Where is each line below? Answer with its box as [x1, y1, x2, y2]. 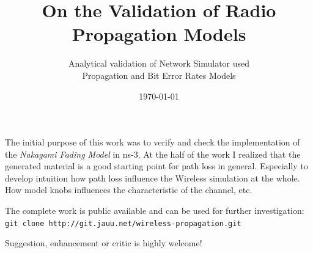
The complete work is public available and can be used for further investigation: [5, 204, 304, 217]
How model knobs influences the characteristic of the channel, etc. [5, 183, 252, 196]
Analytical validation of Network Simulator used [68, 57, 250, 70]
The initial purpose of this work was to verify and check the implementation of [5, 136, 300, 148]
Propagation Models [72, 21, 246, 46]
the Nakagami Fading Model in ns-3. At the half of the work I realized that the [5, 147, 301, 160]
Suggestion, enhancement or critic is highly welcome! [5, 237, 202, 249]
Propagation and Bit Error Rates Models [82, 68, 236, 81]
